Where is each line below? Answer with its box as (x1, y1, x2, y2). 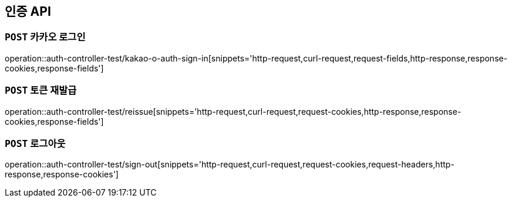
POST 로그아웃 (5, 137, 66, 149)
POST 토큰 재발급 (5, 84, 77, 97)
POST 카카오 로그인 (5, 31, 86, 43)
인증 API (5, 4, 51, 19)
